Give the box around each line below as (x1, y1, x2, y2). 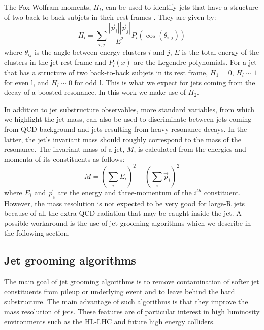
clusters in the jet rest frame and (4, 57, 106, 68)
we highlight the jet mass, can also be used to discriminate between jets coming (4, 114, 252, 124)
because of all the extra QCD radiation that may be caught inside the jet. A (4, 208, 242, 218)
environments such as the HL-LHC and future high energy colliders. (4, 316, 215, 326)
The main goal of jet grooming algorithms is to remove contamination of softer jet (4, 276, 259, 287)
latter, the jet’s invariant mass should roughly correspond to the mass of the (4, 134, 242, 144)
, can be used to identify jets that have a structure (101, 2, 258, 12)
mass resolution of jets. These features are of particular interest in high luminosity (4, 306, 260, 316)
